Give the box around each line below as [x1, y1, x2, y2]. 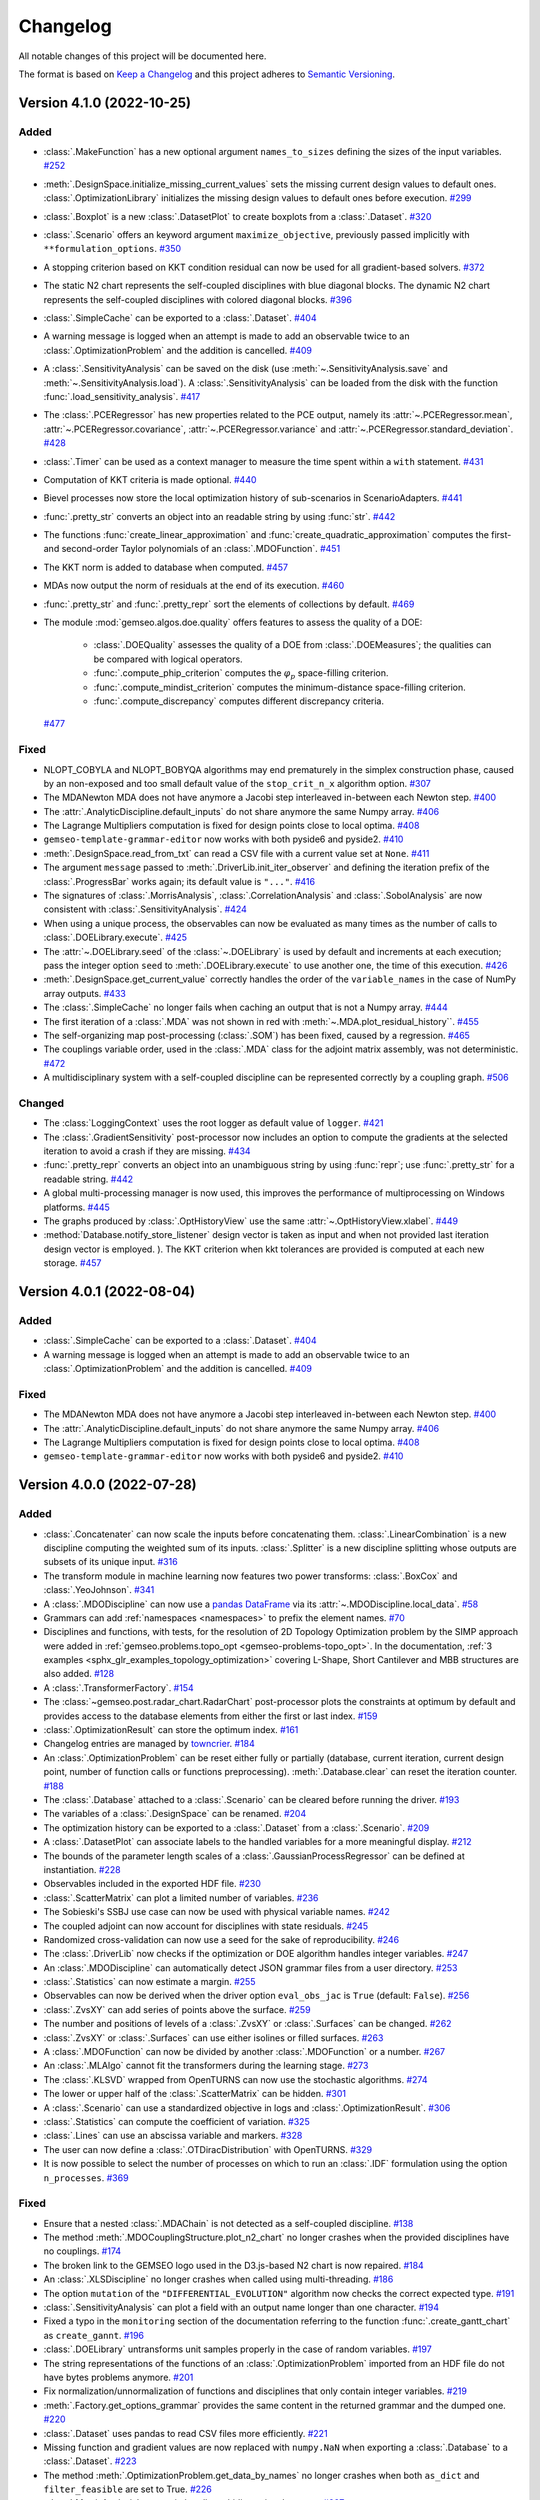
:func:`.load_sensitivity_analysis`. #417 [43, 390, 201, 402]
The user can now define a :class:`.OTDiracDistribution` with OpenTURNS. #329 [43, 2143, 373, 2155]
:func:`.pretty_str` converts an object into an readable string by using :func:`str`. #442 [43, 510, 396, 522]
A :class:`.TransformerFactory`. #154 [43, 1681, 194, 1694]
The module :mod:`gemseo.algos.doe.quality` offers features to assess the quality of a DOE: [43, 616, 423, 629]
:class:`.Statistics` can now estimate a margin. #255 [43, 1976, 256, 1988]
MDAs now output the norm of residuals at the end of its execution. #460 [43, 580, 345, 592]
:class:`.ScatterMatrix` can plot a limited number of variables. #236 [43, 1891, 319, 1904]
